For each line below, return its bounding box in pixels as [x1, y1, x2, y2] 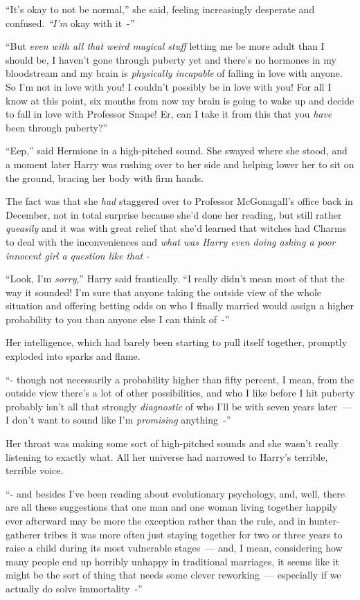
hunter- [309, 513, 340, 527]
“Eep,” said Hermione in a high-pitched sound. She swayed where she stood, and [6, 143, 348, 158]
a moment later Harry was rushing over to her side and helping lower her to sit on [6, 156, 354, 171]
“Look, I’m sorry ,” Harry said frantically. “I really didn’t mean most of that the [6, 271, 345, 286]
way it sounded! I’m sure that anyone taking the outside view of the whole [6, 284, 322, 299]
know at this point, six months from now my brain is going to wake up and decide [6, 93, 354, 107]
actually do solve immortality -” [6, 581, 143, 595]
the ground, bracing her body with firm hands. [6, 170, 204, 185]
